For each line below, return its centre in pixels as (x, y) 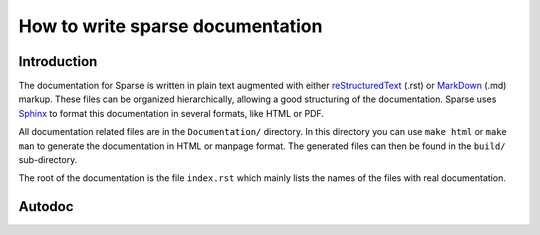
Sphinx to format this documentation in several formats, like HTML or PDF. (171, 113)
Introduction (58, 61)
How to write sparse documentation (170, 26)
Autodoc (46, 206)
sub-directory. (48, 160)
